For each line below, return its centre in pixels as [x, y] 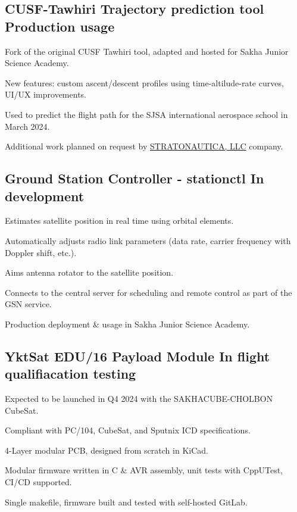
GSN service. [28, 304]
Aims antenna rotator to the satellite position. [89, 272]
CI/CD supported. [38, 482]
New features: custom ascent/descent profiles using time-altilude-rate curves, [144, 82]
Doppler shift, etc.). [41, 252]
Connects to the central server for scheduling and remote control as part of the [148, 292]
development [45, 196]
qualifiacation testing [71, 374]
